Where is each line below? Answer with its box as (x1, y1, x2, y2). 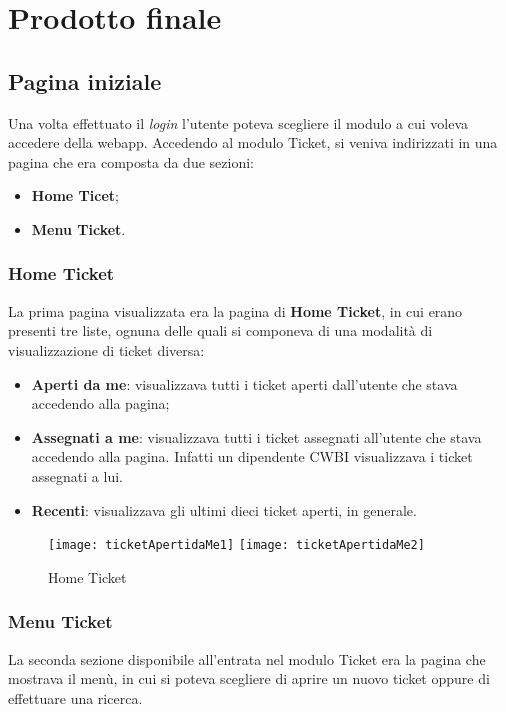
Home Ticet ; (31, 185, 119, 206)
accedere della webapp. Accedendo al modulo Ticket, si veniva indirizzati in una (8, 132, 498, 153)
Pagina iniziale (8, 65, 162, 96)
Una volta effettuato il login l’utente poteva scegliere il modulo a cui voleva (8, 112, 469, 133)
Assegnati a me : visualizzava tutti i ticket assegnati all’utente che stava (31, 426, 482, 447)
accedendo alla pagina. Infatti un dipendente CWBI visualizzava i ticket (31, 446, 473, 467)
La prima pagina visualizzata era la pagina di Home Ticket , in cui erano (8, 300, 463, 321)
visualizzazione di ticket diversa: (8, 339, 205, 360)
